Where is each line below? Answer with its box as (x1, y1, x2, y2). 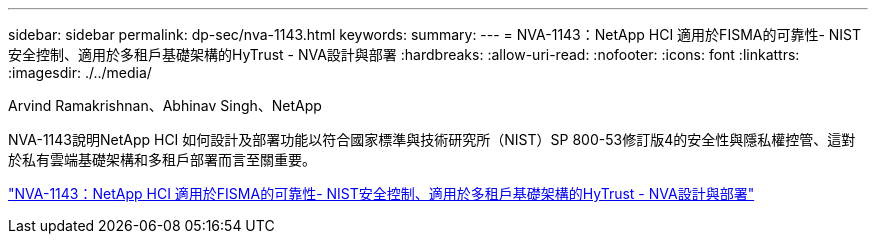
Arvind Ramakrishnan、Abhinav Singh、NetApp (8, 97, 322, 114)
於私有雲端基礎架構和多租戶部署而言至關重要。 (8, 151, 316, 168)
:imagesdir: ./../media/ (8, 64, 152, 81)
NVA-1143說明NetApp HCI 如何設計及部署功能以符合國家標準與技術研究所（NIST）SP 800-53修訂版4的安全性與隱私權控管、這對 (8, 131, 856, 148)
